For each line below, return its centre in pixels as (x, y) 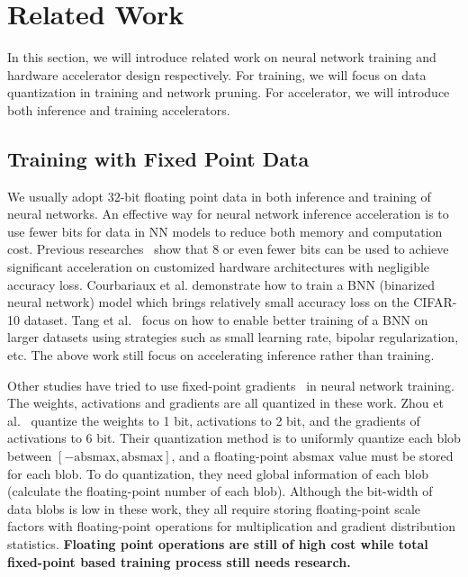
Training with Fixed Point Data (158, 158)
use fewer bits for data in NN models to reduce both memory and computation (225, 231)
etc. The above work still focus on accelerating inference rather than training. (221, 355)
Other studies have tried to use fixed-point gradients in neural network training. (231, 385)
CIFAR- (435, 302)
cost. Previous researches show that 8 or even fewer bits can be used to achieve (228, 249)
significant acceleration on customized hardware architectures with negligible (219, 267)
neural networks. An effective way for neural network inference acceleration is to (228, 214)
